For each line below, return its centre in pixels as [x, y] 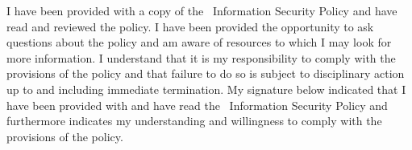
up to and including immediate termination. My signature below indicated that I [206, 89]
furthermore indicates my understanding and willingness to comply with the [194, 121]
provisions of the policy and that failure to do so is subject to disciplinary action [206, 73]
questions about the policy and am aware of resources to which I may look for [199, 42]
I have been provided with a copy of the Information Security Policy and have [202, 10]
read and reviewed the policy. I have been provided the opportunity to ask [190, 26]
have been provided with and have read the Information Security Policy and [197, 105]
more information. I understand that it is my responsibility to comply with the [201, 57]
